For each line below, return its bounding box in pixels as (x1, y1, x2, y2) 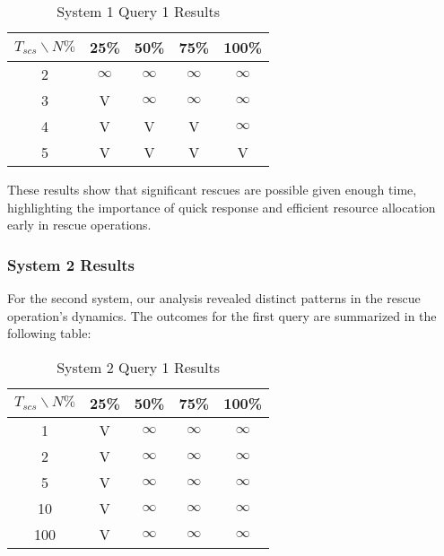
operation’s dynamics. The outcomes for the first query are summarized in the (7, 306, 437, 325)
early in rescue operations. (7, 215, 152, 234)
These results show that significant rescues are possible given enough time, (7, 180, 417, 198)
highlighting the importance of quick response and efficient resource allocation (7, 197, 436, 216)
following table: (7, 324, 91, 343)
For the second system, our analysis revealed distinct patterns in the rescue (7, 289, 421, 307)
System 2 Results (7, 253, 135, 275)
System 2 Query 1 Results (57, 356, 220, 378)
